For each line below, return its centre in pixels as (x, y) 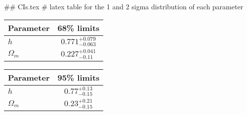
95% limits (79, 77)
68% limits (79, 28)
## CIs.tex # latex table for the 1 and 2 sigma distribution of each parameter (124, 6)
